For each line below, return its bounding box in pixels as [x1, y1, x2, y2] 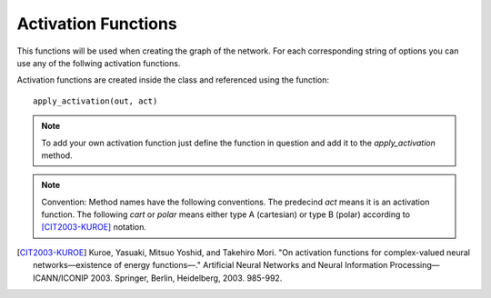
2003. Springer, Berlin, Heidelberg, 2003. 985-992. [90, 273, 283, 283]
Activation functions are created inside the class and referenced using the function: [16, 74, 330, 85]
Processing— [389, 260, 440, 271]
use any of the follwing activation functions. [16, 57, 181, 68]
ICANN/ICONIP [33, 273, 89, 283]
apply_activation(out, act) [33, 95, 158, 106]
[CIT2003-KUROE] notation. [41, 222, 147, 233]
